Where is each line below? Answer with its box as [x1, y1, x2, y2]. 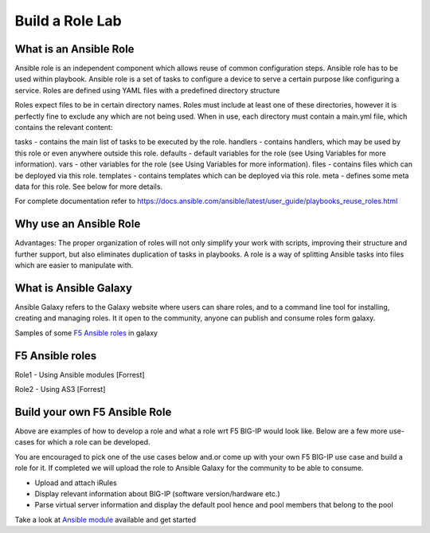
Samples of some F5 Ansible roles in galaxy [14, 327, 158, 338]
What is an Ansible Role [14, 42, 135, 56]
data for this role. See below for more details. [14, 182, 163, 191]
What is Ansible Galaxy [14, 281, 133, 295]
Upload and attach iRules [34, 478, 117, 488]
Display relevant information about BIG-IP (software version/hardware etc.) [34, 488, 280, 498]
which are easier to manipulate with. [14, 261, 134, 270]
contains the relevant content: [14, 123, 113, 132]
